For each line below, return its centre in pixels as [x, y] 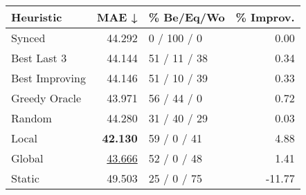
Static [25, 178]
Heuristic [37, 17]
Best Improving [48, 78]
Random [31, 118]
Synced [28, 38]
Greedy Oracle [46, 98]
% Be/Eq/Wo [187, 17]
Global [27, 158]
